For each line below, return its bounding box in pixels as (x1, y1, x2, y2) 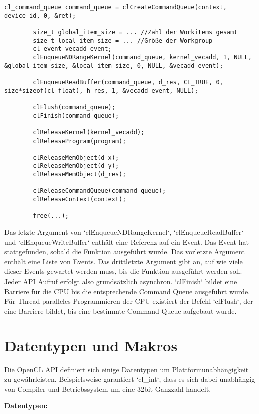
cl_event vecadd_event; (33, 45, 112, 53)
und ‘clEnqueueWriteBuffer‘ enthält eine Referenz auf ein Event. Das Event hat (4, 236, 249, 247)
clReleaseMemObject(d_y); (33, 162, 119, 170)
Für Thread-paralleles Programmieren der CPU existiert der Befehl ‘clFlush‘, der (4, 296, 253, 306)
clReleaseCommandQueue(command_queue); (33, 187, 166, 195)
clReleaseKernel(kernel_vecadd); (33, 128, 145, 136)
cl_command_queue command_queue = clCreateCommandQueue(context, (4, 4, 227, 11)
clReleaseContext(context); (33, 196, 126, 203)
